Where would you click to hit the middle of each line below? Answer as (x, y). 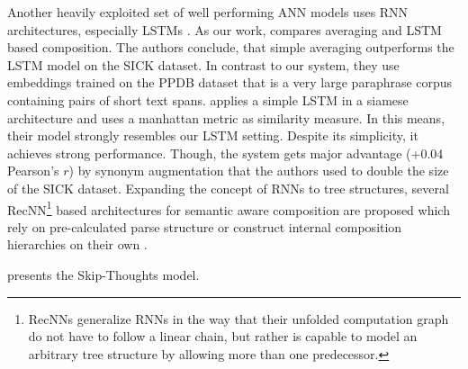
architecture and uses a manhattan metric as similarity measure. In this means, (226, 117)
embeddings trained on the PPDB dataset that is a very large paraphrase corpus (230, 82)
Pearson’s (33, 171)
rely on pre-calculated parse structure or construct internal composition (205, 226)
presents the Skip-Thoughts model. (103, 274)
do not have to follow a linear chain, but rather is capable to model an (223, 336)
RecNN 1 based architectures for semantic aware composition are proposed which (229, 208)
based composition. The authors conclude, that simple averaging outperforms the (231, 47)
